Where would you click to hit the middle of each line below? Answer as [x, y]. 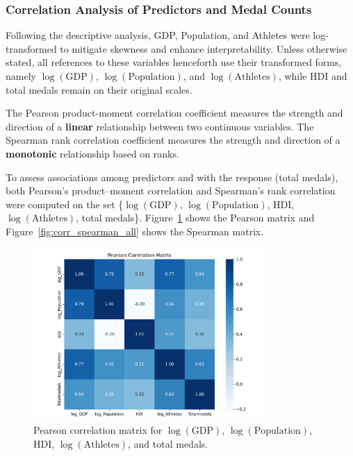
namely [21, 76]
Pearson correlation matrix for [98, 430]
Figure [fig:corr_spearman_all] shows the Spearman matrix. [135, 231]
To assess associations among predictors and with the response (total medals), [172, 177]
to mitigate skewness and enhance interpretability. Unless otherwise [204, 48]
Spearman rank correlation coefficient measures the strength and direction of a [173, 140]
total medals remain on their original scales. [99, 89]
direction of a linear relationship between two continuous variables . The [160, 126]
